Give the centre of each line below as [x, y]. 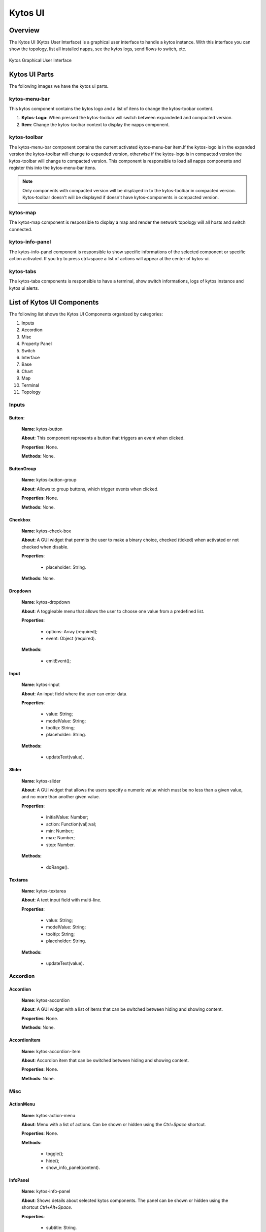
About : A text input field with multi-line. [62, 900]
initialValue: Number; [67, 817]
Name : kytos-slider [41, 781]
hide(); [53, 1161]
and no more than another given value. [61, 797]
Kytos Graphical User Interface [40, 60]
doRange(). [57, 867]
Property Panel [36, 344]
